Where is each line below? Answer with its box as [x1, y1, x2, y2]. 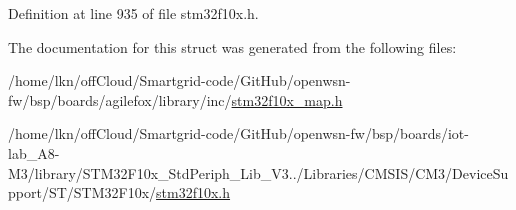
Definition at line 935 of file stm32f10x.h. [8, 3, 259, 23]
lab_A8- [8, 142, 60, 163]
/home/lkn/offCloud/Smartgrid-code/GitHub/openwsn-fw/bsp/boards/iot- [8, 123, 469, 144]
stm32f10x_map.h [231, 89, 343, 110]
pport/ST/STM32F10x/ [8, 182, 157, 203]
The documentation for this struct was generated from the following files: [8, 36, 457, 57]
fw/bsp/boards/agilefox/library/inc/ [8, 89, 232, 110]
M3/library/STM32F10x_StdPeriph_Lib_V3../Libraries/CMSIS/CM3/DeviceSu [8, 162, 509, 183]
